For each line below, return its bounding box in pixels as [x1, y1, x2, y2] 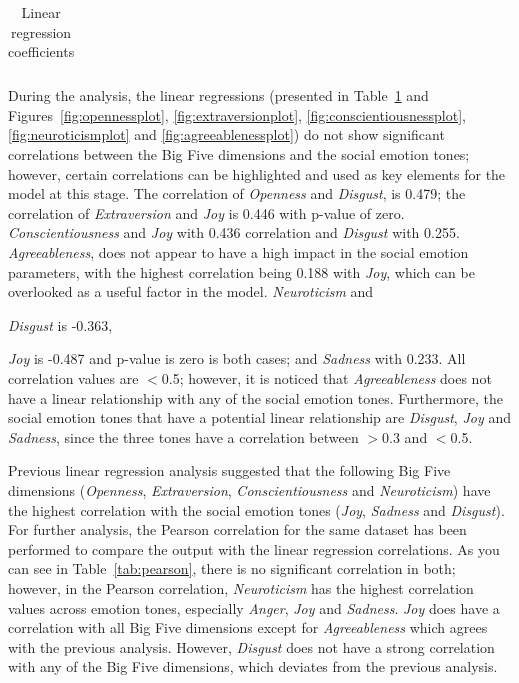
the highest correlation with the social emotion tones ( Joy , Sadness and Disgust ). [8, 499, 505, 520]
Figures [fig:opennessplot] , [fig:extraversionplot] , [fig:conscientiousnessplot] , [8, 104, 466, 125]
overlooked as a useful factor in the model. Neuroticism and [8, 281, 374, 302]
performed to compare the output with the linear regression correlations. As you [8, 538, 500, 559]
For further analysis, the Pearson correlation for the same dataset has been [8, 519, 467, 540]
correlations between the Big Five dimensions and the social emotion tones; [8, 144, 470, 165]
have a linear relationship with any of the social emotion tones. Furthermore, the [8, 387, 503, 408]
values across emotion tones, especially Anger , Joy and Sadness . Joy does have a [8, 597, 500, 618]
